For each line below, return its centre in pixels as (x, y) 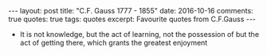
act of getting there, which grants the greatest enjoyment (114, 42)
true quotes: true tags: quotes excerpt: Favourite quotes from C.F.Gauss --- (132, 19)
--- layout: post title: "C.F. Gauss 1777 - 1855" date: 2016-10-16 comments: (131, 11)
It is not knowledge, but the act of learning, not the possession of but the (139, 34)
